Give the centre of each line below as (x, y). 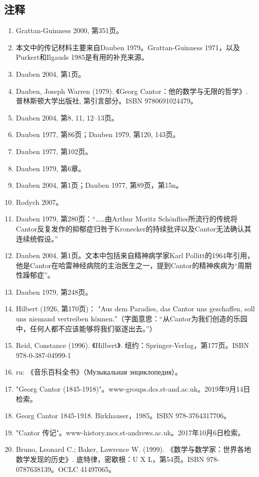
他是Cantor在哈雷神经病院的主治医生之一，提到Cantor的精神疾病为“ (127, 265)
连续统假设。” (37, 238)
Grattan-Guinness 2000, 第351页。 (70, 30)
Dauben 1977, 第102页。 (54, 151)
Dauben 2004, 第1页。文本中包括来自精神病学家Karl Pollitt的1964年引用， (135, 255)
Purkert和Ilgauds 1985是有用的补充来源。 (82, 57)
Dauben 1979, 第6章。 (50, 168)
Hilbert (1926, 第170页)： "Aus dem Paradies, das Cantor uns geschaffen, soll (135, 309)
